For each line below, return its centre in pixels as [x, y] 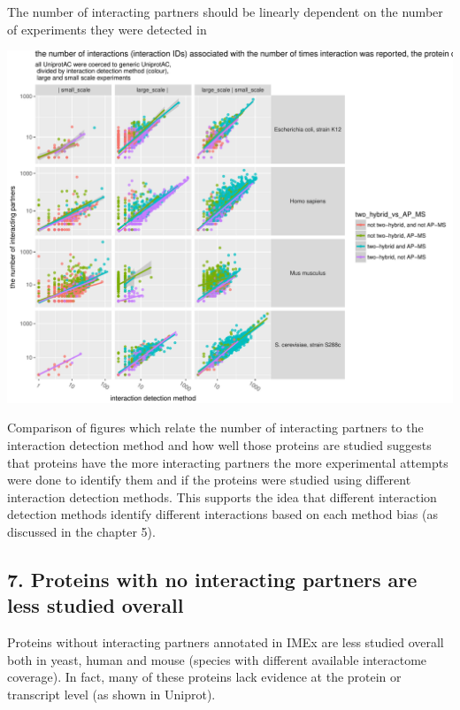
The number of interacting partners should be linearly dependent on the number [225, 11]
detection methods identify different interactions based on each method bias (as [222, 514]
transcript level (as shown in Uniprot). [111, 694]
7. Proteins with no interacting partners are [212, 579]
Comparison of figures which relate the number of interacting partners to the [215, 428]
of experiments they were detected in [107, 29]
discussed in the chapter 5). [81, 532]
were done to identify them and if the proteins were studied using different [209, 480]
